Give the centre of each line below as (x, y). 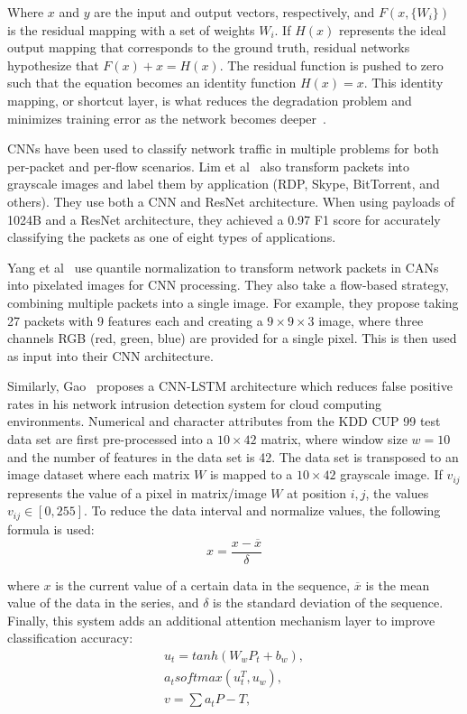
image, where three (371, 320)
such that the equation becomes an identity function (152, 83)
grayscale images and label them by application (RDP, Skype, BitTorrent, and (224, 184)
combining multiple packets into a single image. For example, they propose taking (233, 302)
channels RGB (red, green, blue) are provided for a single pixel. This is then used (232, 338)
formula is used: (51, 529)
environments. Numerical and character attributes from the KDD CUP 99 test (224, 421)
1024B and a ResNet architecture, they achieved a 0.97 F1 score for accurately (224, 219)
